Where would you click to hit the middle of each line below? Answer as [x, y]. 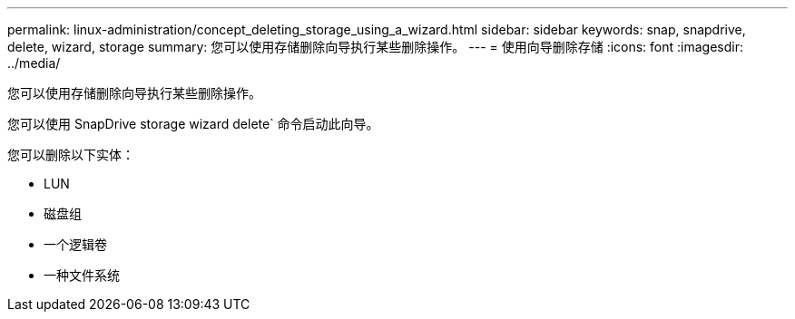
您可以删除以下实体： [71, 155]
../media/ [34, 63]
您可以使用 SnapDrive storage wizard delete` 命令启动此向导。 [193, 124]
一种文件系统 [82, 275]
